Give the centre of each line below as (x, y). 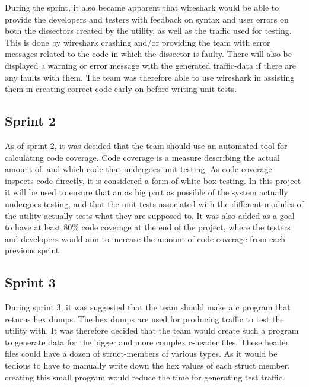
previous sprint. (33, 250)
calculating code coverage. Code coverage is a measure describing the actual (142, 157)
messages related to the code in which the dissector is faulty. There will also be (148, 54)
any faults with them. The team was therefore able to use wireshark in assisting (150, 77)
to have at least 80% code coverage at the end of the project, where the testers (148, 227)
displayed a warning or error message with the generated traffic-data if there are (150, 65)
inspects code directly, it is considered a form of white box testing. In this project (153, 180)
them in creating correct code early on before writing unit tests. (121, 89)
